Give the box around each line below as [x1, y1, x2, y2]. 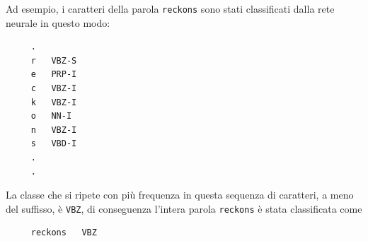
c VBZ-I [30, 83, 77, 94]
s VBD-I [30, 139, 77, 149]
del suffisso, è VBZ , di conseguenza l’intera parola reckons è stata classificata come [6, 201, 362, 216]
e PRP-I [30, 69, 77, 80]
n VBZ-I [30, 124, 77, 135]
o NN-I [30, 111, 72, 122]
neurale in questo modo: [6, 15, 110, 30]
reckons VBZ [30, 228, 97, 238]
